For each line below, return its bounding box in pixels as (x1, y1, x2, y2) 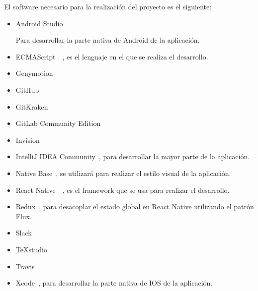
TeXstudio (15, 244, 47, 254)
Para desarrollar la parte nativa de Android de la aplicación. (15, 35, 200, 45)
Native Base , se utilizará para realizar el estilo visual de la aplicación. (15, 168, 231, 178)
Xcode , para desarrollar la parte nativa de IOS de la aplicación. (15, 278, 213, 288)
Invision (15, 134, 40, 145)
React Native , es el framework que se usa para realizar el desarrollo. (15, 184, 230, 195)
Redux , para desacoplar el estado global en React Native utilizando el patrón (15, 201, 254, 212)
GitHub (15, 84, 39, 95)
